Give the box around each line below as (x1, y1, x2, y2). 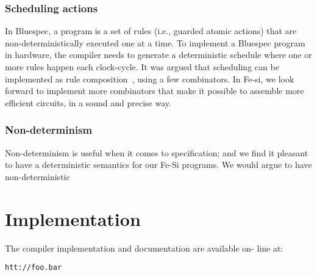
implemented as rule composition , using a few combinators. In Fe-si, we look (5, 72, 294, 85)
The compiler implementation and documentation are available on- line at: (5, 241, 283, 254)
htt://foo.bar (5, 263, 62, 272)
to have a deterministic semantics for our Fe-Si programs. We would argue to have (5, 158, 312, 171)
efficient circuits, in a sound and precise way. (5, 96, 171, 109)
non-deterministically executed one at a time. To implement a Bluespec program (5, 36, 305, 49)
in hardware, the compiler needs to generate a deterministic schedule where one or (5, 48, 312, 61)
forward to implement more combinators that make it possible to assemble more (5, 84, 304, 97)
